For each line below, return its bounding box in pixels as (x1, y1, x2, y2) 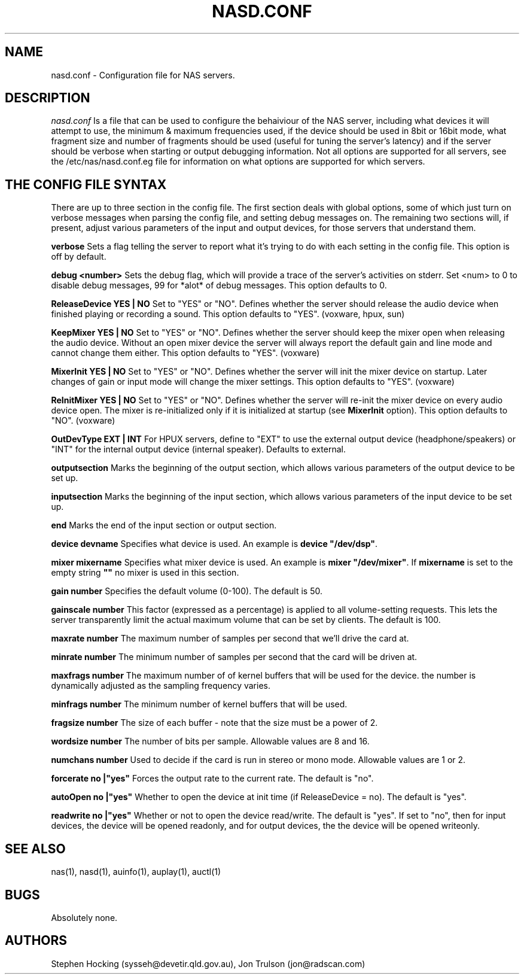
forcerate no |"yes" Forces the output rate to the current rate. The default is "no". (51, 773, 374, 784)
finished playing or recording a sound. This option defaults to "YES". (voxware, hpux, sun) (51, 309, 405, 320)
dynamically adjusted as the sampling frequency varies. (51, 680, 270, 691)
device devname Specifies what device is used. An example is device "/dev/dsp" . (51, 539, 378, 549)
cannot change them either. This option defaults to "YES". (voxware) (51, 348, 320, 358)
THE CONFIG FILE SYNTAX (5, 177, 167, 192)
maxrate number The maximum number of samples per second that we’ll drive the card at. (51, 633, 409, 644)
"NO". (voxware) (51, 415, 115, 426)
